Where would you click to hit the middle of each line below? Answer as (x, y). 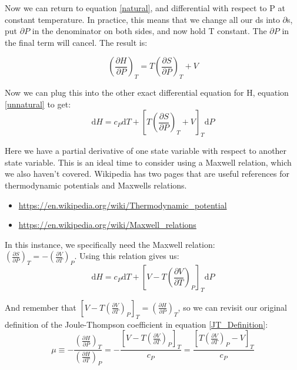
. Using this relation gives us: (127, 256)
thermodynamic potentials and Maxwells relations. (96, 185)
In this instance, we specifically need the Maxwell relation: (110, 244)
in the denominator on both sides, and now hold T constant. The (149, 31)
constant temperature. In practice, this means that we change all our (129, 19)
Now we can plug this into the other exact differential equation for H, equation (147, 92)
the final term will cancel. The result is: (76, 42)
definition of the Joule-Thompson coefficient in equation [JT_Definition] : (136, 324)
